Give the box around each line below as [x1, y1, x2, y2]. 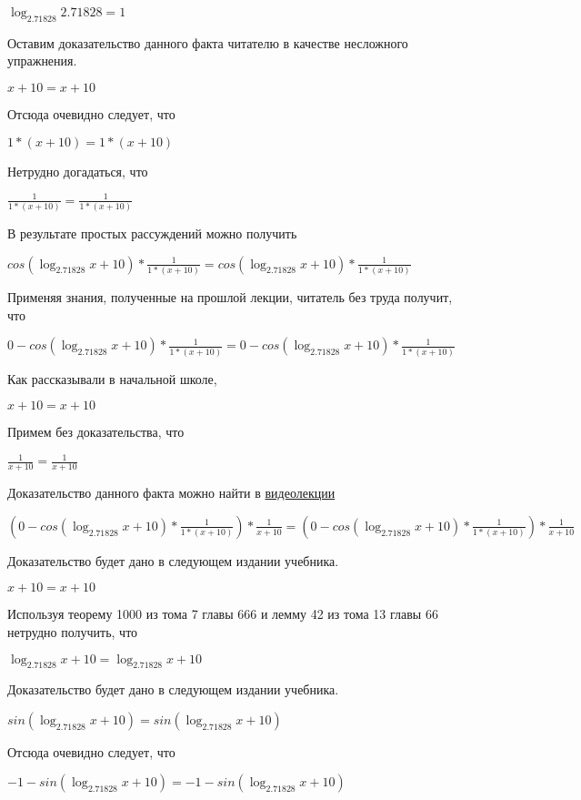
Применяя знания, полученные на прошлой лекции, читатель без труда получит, [7, 288, 453, 307]
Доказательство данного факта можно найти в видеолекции [7, 483, 336, 502]
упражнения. [7, 51, 77, 70]
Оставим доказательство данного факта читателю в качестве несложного [7, 33, 408, 52]
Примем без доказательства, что [7, 422, 185, 441]
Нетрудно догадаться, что [7, 161, 148, 180]
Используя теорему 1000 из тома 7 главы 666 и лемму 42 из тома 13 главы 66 [7, 604, 438, 623]
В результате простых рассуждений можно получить [7, 224, 297, 243]
